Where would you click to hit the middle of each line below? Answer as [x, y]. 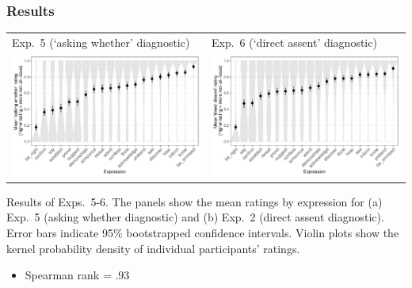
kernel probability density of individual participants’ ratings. [153, 248]
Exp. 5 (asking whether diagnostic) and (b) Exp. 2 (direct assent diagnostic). [195, 217]
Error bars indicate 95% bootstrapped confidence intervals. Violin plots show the [203, 233]
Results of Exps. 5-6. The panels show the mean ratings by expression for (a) [195, 201]
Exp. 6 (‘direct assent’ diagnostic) [294, 42]
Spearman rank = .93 [77, 275]
